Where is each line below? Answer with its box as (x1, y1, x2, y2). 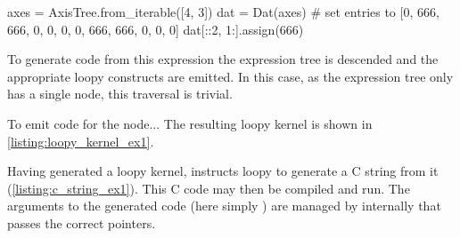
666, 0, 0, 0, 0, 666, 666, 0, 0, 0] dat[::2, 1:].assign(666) (7, 20, 304, 38)
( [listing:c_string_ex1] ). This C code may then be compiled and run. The (7, 178, 410, 197)
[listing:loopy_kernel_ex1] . (7, 131, 154, 150)
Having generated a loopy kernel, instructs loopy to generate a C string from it (7, 162, 439, 180)
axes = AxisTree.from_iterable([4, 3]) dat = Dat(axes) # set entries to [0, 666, (7, 3, 439, 20)
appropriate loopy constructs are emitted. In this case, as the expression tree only (7, 67, 454, 85)
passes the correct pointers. (7, 213, 156, 232)
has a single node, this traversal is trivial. (7, 84, 233, 103)
